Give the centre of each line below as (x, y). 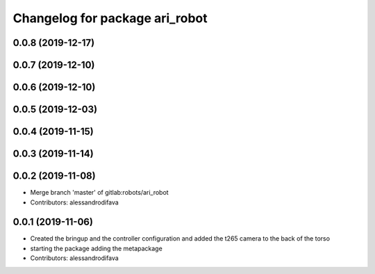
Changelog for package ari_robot (110, 18)
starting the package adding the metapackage (96, 248)
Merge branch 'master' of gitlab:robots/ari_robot (100, 193)
